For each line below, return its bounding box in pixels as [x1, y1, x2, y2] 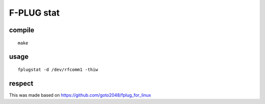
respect [9, 79, 34, 87]
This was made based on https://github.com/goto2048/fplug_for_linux [9, 92, 152, 98]
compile [9, 26, 34, 34]
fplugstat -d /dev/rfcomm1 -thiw [18, 66, 98, 72]
